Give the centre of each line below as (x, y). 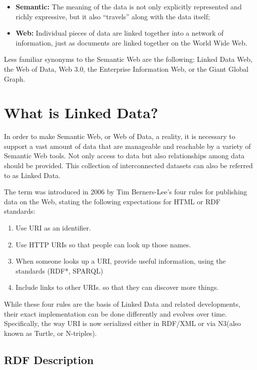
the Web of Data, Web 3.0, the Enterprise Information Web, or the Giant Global (126, 69)
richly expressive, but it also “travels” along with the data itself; (113, 16)
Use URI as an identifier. (53, 228)
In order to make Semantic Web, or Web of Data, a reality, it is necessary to (120, 136)
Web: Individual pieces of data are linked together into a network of (120, 33)
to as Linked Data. (32, 175)
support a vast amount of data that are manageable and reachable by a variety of (128, 146)
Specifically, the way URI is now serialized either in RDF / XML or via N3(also (123, 323)
